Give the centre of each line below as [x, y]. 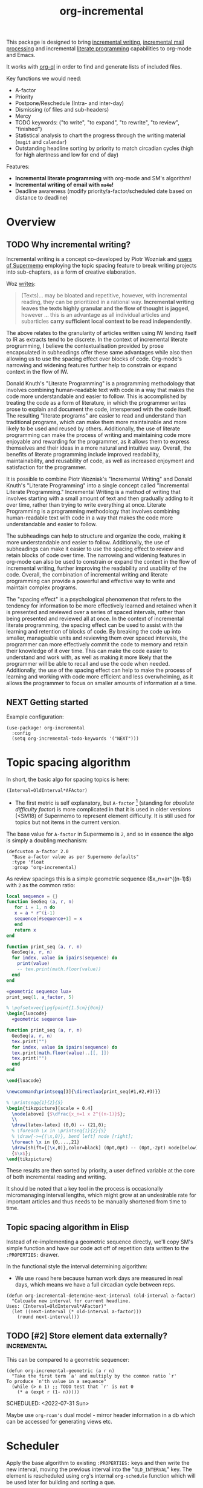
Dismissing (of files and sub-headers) [62, 110]
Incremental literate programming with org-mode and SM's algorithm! [103, 178]
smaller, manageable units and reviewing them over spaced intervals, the [97, 638]
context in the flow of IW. [37, 372]
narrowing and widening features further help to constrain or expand [92, 365]
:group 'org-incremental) [44, 867]
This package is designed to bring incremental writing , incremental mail [95, 42]
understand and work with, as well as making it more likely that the [89, 657]
